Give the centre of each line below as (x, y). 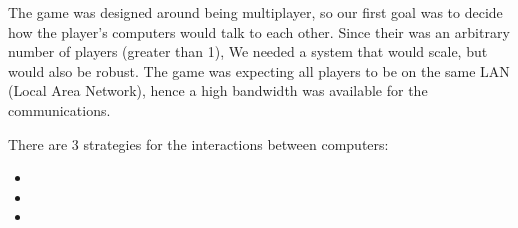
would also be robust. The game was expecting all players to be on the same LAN (259, 70)
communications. (59, 109)
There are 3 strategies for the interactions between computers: (198, 143)
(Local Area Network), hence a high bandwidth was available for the (218, 90)
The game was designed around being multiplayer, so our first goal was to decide (255, 12)
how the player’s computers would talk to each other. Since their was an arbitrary (259, 31)
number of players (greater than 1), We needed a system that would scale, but (248, 51)
